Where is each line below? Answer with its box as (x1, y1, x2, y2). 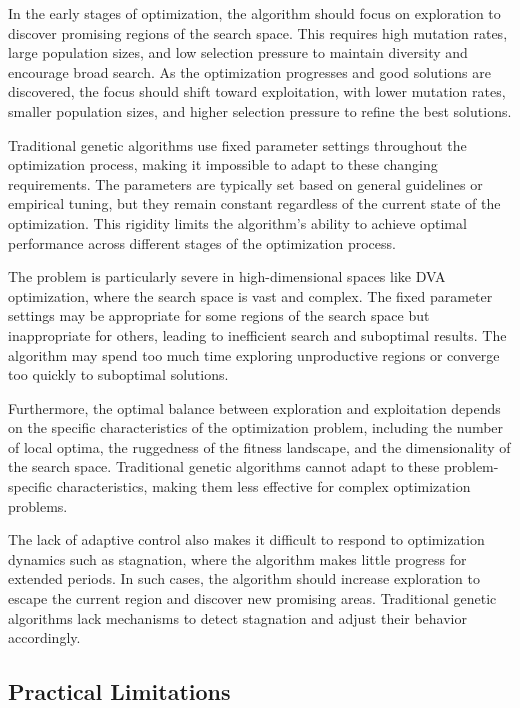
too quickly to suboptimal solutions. (8, 364, 229, 385)
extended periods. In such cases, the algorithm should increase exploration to (8, 568, 480, 589)
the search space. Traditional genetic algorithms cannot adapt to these (8, 456, 440, 477)
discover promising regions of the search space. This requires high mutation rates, (8, 22, 508, 43)
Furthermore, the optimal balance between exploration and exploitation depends (8, 397, 501, 418)
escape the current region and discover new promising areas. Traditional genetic (8, 588, 497, 609)
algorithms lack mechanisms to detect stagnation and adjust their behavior (8, 607, 468, 628)
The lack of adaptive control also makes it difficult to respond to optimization (8, 529, 485, 550)
